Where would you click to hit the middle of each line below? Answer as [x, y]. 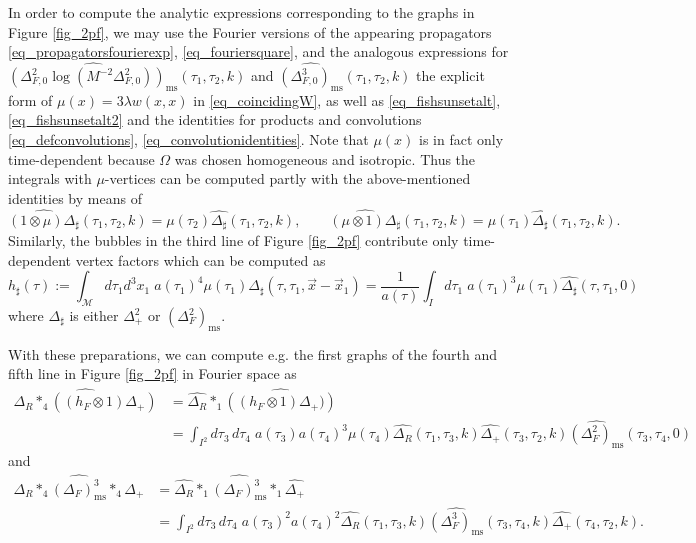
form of [30, 99]
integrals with [50, 178]
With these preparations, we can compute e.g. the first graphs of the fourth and [252, 353]
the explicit [450, 75]
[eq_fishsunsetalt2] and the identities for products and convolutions [215, 119]
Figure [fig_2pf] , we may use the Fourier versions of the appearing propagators [250, 31]
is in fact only [461, 138]
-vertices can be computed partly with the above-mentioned [287, 178]
